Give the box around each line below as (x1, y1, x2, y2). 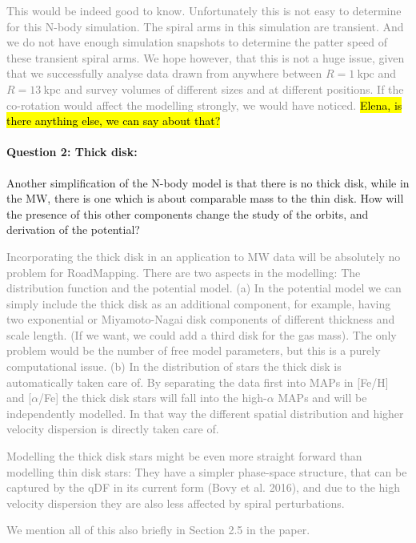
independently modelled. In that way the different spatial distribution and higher (6, 404, 404, 421)
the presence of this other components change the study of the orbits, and (6, 205, 369, 222)
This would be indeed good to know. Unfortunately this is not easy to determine (6, 2, 402, 18)
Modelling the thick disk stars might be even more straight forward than (6, 448, 362, 465)
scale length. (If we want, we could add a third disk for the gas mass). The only (6, 326, 397, 343)
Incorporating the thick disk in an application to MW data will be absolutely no (6, 247, 401, 264)
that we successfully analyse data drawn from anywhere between (6, 65, 322, 82)
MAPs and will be (278, 389, 367, 406)
